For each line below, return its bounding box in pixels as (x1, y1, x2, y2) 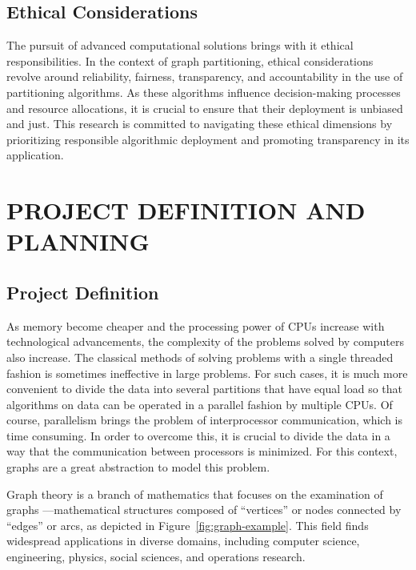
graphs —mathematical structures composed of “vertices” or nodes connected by (6, 501, 402, 518)
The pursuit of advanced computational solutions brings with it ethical (6, 37, 354, 54)
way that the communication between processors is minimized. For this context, (6, 443, 398, 460)
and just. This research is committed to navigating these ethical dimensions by (6, 115, 393, 132)
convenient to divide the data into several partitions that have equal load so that (6, 380, 402, 397)
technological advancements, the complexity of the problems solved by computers (6, 333, 404, 350)
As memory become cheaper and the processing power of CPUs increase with (6, 317, 385, 334)
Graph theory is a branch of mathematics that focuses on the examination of (6, 485, 383, 502)
